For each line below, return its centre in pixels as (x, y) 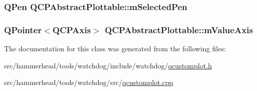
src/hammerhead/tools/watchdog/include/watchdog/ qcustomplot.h (108, 65)
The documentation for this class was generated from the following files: (115, 49)
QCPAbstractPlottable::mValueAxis (179, 29)
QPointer (23, 29)
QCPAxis (72, 29)
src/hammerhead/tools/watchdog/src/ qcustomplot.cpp (89, 82)
